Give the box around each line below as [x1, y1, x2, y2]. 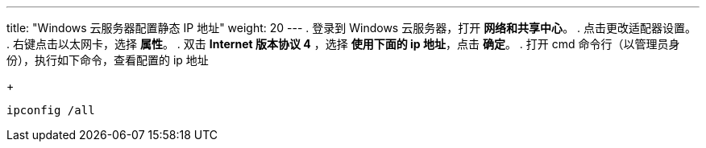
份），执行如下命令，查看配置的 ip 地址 [6, 53, 209, 67]
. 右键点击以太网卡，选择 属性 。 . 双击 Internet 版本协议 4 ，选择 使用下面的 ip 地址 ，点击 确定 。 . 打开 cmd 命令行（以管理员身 [6, 37, 680, 51]
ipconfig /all [6, 104, 95, 117]
